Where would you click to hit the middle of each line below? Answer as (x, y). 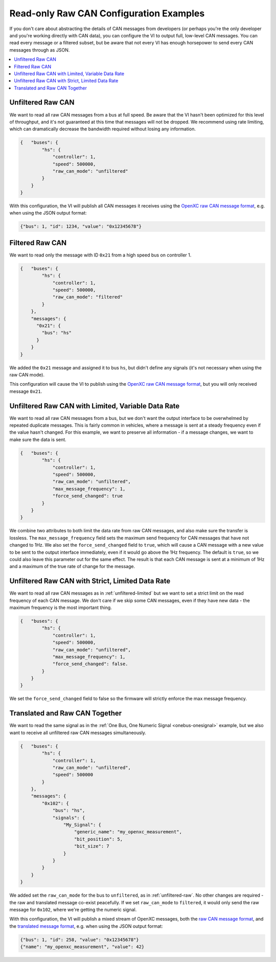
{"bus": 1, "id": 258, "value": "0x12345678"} (79, 940)
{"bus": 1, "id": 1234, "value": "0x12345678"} (81, 227)
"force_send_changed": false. (90, 664)
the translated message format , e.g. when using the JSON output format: (86, 926)
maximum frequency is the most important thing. (61, 607)
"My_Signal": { (82, 825)
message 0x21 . (26, 391)
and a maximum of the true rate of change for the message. (72, 567)
